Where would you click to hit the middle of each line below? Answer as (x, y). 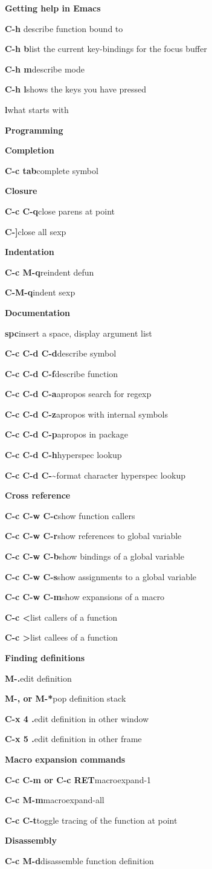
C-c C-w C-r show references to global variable (93, 536)
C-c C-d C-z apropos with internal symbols (87, 414)
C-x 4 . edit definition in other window (77, 718)
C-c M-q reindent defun (50, 272)
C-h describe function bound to (64, 28)
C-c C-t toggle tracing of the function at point (91, 820)
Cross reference (38, 495)
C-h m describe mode (45, 69)
